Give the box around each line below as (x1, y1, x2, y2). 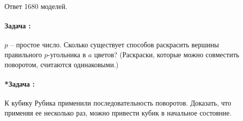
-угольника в (47, 49, 86, 59)
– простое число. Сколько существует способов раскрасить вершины (10, 39, 219, 50)
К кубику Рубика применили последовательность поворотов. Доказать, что (4, 97, 232, 108)
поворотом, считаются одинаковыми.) (4, 59, 119, 69)
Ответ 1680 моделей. (4, 1, 67, 11)
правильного (4, 49, 42, 59)
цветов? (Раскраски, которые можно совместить (94, 49, 240, 59)
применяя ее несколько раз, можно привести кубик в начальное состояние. (4, 107, 232, 118)
